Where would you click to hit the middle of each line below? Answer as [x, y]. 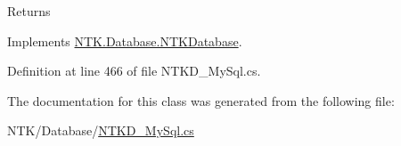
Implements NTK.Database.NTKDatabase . [125, 41]
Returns [29, 11]
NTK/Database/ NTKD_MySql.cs [101, 130]
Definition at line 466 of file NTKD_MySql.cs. [134, 71]
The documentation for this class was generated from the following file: [201, 100]
